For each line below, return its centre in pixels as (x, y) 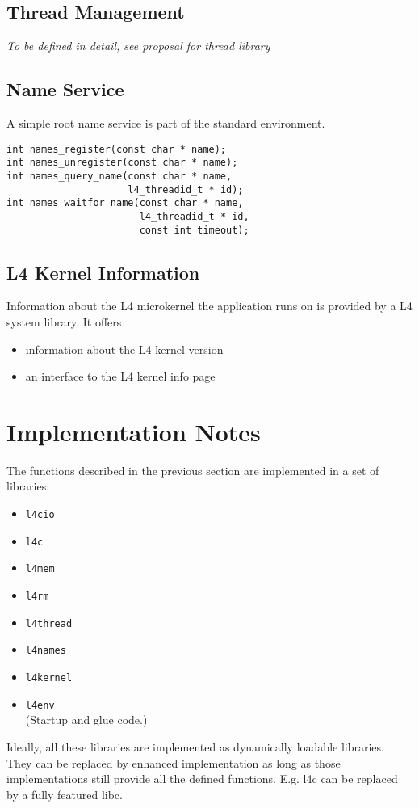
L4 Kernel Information (103, 272)
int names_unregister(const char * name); (122, 163)
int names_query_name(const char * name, (119, 176)
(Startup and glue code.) (86, 720)
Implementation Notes (134, 431)
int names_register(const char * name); (117, 149)
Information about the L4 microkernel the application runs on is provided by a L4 (209, 306)
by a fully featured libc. (65, 794)
